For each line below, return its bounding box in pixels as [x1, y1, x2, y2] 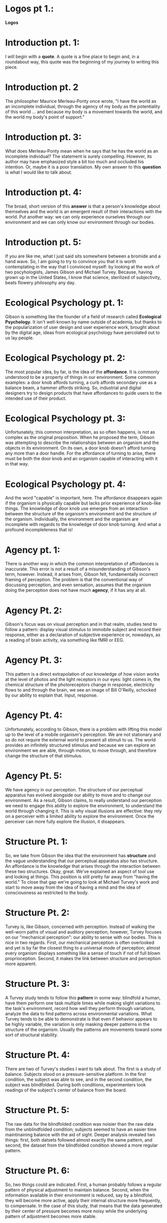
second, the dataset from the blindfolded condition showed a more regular [5, 1142, 158, 1148]
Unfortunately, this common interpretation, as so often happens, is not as [5, 429, 156, 435]
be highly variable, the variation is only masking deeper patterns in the [5, 1021, 150, 1027]
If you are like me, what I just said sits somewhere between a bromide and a [5, 253, 161, 259]
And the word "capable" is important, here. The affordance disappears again [5, 495, 163, 501]
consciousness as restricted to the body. [5, 890, 89, 896]
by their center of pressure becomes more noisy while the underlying [5, 1208, 148, 1214]
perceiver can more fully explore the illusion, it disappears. [5, 819, 126, 825]
